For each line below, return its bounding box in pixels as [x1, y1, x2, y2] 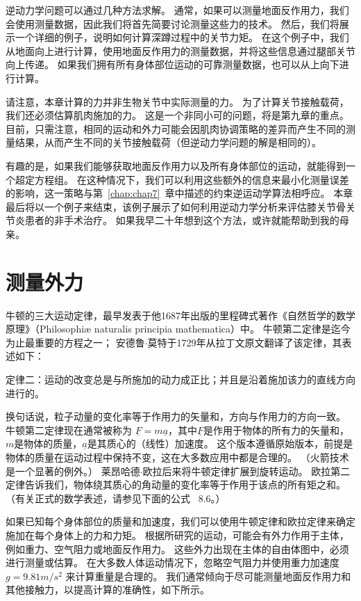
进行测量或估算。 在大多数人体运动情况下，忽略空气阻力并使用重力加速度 [6, 555, 339, 570]
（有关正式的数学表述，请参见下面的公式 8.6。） [6, 490, 226, 505]
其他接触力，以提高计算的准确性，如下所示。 [6, 582, 210, 597]
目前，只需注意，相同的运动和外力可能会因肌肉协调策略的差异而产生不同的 [6, 121, 346, 136]
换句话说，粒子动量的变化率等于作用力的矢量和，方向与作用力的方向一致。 [6, 409, 346, 424]
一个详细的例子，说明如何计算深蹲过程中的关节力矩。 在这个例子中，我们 [15, 30, 349, 45]
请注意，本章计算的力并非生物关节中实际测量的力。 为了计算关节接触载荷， [6, 94, 349, 109]
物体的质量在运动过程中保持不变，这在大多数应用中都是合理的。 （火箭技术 [6, 449, 349, 464]
